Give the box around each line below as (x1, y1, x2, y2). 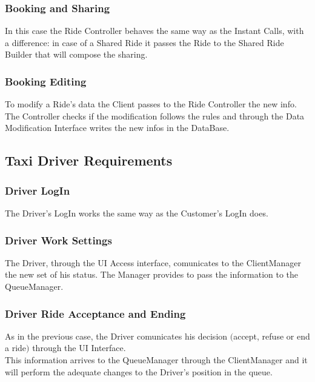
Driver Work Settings (5, 232, 112, 247)
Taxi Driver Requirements (5, 151, 173, 170)
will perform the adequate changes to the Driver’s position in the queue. (5, 365, 273, 378)
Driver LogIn (5, 183, 70, 198)
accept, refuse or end (233, 329, 310, 342)
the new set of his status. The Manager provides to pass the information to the (5, 268, 299, 281)
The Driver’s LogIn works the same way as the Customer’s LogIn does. (5, 207, 268, 219)
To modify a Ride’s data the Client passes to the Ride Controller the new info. (5, 98, 297, 110)
